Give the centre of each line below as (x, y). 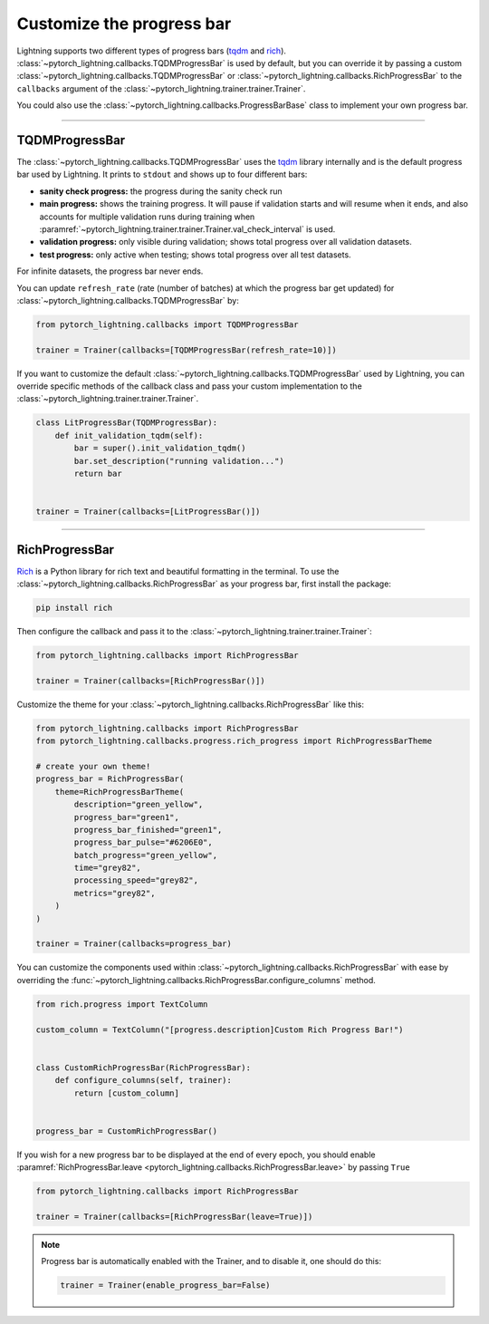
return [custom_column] (127, 1093)
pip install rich (74, 608)
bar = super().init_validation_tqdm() (160, 448)
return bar (98, 474)
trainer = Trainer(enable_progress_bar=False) (165, 1285)
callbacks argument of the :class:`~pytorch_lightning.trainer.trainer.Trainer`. (161, 88)
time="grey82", (108, 868)
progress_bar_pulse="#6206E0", (143, 842)
